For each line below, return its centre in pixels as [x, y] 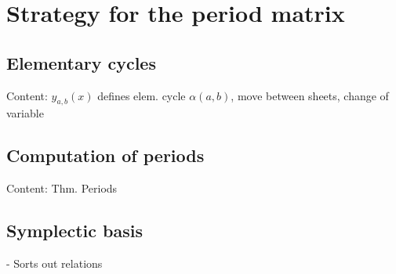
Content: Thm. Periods [62, 188]
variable [25, 113]
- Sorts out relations [54, 263]
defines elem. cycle [142, 95]
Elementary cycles [81, 62]
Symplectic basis [74, 231]
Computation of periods [105, 155]
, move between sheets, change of [310, 95]
